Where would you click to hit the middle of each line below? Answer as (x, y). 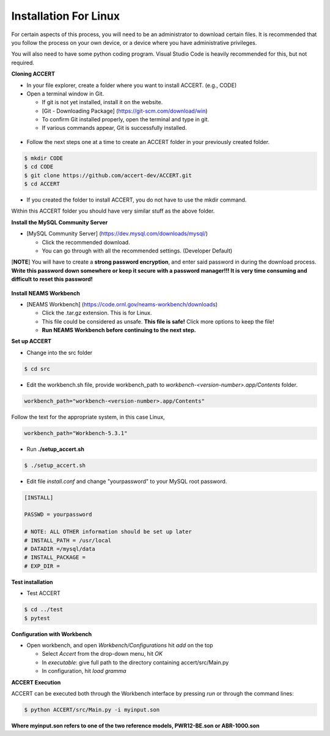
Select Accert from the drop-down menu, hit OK (102, 654)
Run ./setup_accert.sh (56, 449)
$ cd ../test (44, 609)
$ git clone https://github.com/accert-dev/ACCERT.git (108, 175)
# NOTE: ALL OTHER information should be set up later (108, 532)
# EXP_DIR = (42, 566)
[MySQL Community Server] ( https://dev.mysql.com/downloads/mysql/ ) (117, 233)
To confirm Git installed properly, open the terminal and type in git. (126, 120)
